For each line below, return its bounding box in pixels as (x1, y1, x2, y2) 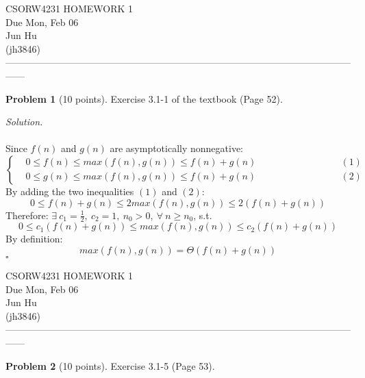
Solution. (5, 114, 43, 129)
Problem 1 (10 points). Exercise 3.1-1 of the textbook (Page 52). (5, 91, 283, 105)
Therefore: (5, 207, 49, 222)
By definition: (5, 231, 63, 246)
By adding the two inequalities (5, 184, 134, 198)
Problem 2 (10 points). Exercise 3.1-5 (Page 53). (5, 358, 215, 373)
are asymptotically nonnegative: (110, 141, 244, 155)
